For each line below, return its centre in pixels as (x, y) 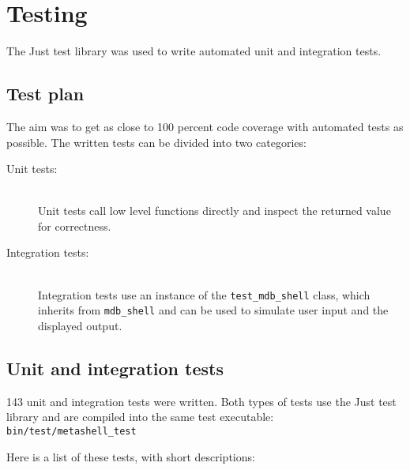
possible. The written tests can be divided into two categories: (156, 142)
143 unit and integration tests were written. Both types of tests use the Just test (201, 401)
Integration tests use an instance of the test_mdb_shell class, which (204, 294)
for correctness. (75, 226)
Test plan (45, 94)
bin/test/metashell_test (71, 431)
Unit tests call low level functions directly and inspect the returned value (214, 211)
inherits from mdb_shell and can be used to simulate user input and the (213, 310)
